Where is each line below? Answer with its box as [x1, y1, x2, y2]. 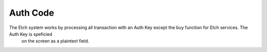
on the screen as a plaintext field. [21, 38, 89, 44]
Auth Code [9, 7, 54, 18]
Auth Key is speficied [9, 31, 52, 37]
